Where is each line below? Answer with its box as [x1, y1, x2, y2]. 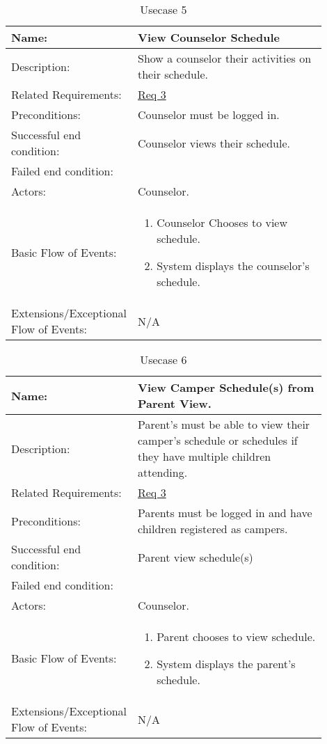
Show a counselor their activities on [137, 50, 312, 66]
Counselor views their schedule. [137, 134, 290, 151]
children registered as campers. [137, 521, 288, 537]
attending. [137, 464, 188, 480]
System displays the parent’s [157, 656, 296, 672]
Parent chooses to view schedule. [157, 628, 316, 644]
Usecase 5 [140, 1, 187, 17]
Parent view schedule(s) [137, 548, 253, 565]
